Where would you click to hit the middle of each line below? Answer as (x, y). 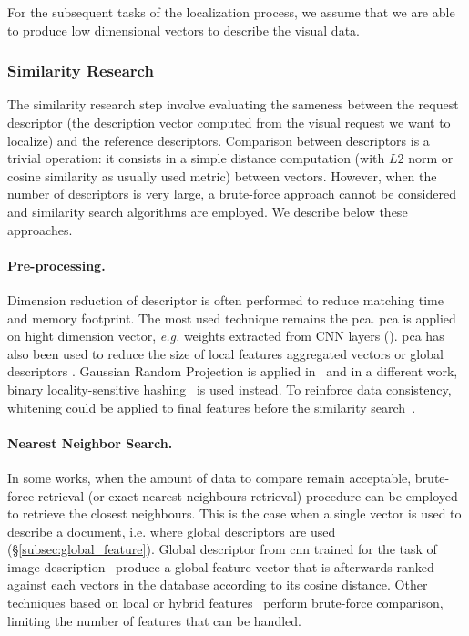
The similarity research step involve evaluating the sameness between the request (233, 104)
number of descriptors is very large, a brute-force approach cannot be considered (232, 194)
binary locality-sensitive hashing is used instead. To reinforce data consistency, (229, 389)
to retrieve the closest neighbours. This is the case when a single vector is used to (234, 513)
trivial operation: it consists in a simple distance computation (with (196, 158)
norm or (431, 158)
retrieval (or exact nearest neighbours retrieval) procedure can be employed (248, 495)
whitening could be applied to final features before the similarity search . (212, 407)
